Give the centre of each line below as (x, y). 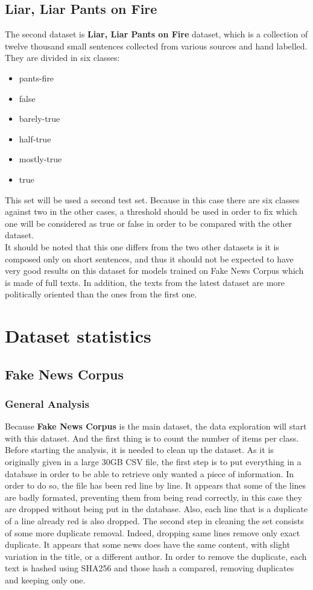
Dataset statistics (78, 336)
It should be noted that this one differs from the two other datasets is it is (142, 246)
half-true (35, 138)
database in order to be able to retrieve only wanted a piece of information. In (149, 473)
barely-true (40, 119)
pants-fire (36, 78)
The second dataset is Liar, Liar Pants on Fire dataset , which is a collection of (156, 34)
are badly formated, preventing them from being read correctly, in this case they (153, 497)
